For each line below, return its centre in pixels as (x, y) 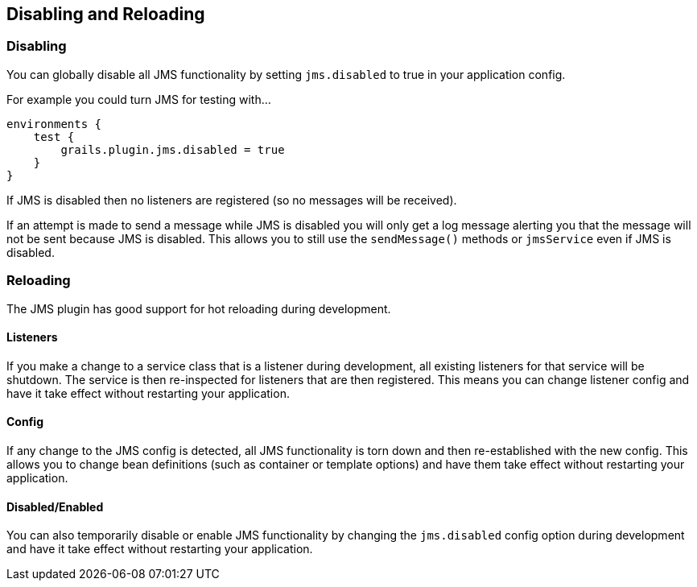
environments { (54, 124)
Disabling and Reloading (106, 14)
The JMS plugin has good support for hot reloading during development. (199, 308)
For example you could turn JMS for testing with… (139, 99)
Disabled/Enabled (55, 506)
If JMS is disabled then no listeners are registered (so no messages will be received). (232, 200)
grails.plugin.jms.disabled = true (173, 149)
